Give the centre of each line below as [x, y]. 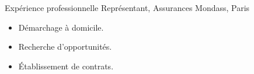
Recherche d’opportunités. [65, 47]
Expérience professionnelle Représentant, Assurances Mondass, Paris [127, 8]
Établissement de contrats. [66, 66]
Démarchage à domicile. [61, 27]
